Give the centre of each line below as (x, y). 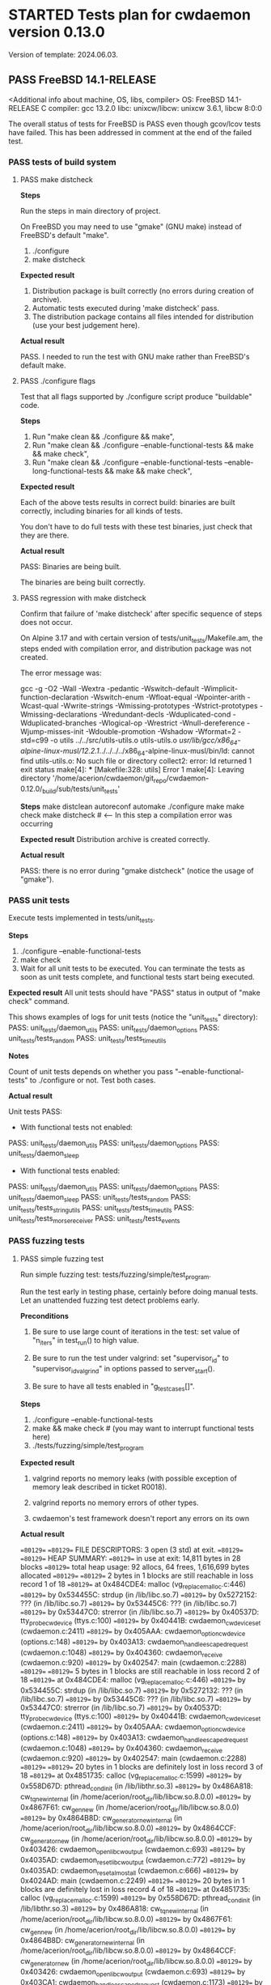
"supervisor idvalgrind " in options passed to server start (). (123, 1369)
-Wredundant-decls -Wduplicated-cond (165, 714)
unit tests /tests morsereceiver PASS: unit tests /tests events (94, 1219)
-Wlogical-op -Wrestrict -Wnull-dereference (171, 723)
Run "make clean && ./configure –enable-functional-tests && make (143, 445)
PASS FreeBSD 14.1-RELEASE (83, 80)
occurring (36, 824)
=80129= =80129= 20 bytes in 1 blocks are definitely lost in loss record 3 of (142, 1767)
